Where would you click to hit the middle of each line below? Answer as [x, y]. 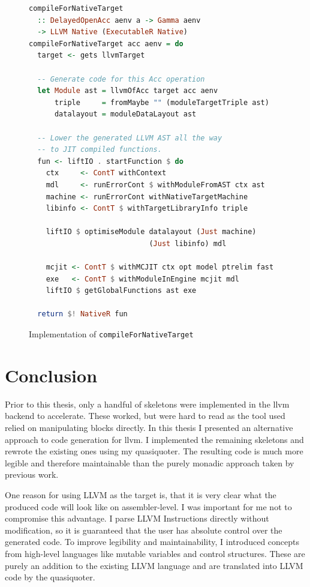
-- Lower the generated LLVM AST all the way [130, 138]
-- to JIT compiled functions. [100, 150]
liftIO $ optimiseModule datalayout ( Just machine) [151, 232]
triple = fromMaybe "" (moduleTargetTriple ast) [162, 102]
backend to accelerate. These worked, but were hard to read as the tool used [145, 416]
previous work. [32, 474]
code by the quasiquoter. [50, 577]
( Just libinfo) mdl [188, 243]
